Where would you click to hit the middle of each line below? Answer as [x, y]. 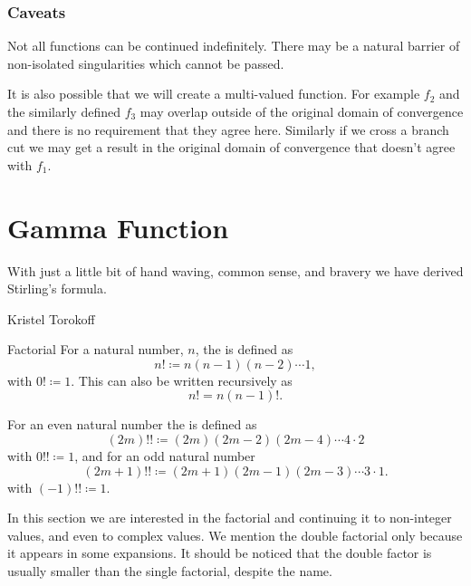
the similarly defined [64, 111]
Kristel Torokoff [51, 318]
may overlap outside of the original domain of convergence [302, 111]
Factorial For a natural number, [96, 349]
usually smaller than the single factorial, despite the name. [170, 571]
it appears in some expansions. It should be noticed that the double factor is [220, 553]
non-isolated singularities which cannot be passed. [146, 63]
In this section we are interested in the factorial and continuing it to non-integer [230, 518]
